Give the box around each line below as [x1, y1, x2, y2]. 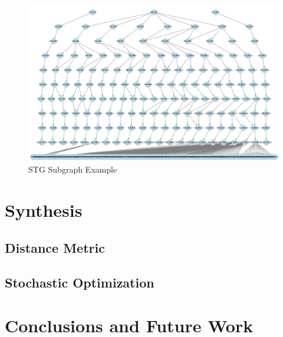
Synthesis [5, 198, 83, 222]
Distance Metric [5, 238, 105, 256]
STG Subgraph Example [28, 163, 117, 176]
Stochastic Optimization [5, 273, 154, 291]
